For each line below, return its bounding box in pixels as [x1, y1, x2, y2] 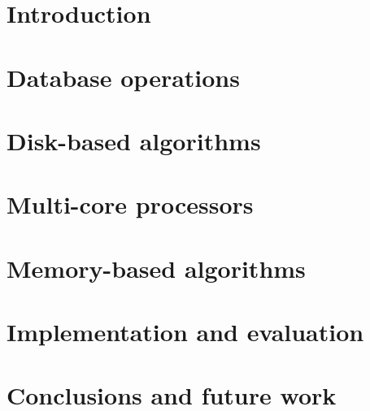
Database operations [7, 60, 240, 93]
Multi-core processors [7, 188, 254, 221]
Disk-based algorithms [7, 123, 261, 157]
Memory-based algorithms [7, 251, 306, 284]
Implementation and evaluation [7, 315, 364, 348]
